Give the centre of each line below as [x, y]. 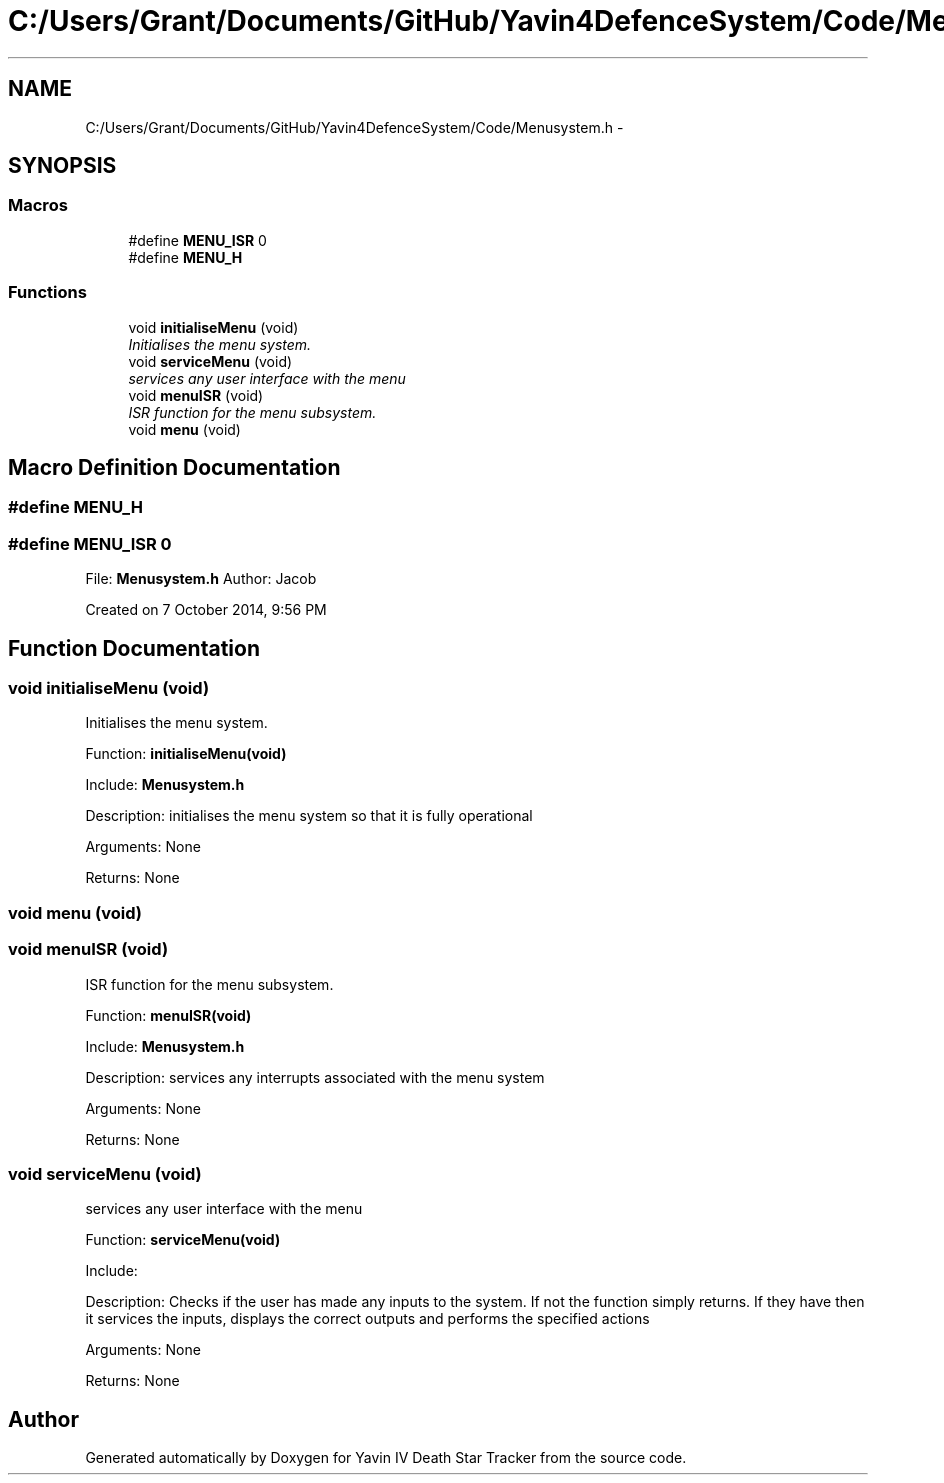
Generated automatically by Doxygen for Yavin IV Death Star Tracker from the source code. [386, 1458]
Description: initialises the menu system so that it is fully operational [309, 816]
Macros [38, 205]
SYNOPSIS [62, 166]
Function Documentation [134, 648]
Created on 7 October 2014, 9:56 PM [206, 610]
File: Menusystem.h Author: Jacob [201, 579]
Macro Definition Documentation [174, 467]
